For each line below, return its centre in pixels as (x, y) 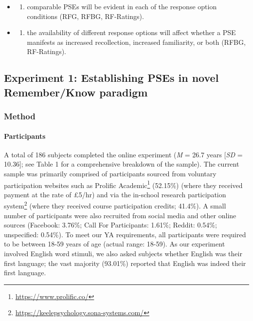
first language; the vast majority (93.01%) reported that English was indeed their (125, 263)
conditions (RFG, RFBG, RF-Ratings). (85, 16)
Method (20, 116)
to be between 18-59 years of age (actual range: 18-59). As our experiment (115, 244)
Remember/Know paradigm (76, 92)
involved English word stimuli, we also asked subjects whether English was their (123, 254)
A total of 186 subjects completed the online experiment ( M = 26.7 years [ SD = (123, 154)
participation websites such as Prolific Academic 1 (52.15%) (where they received (123, 184)
